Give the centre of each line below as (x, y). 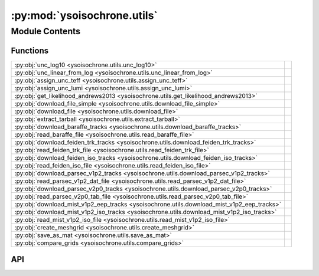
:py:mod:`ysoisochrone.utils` (84, 15)
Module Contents (46, 31)
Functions (30, 50)
